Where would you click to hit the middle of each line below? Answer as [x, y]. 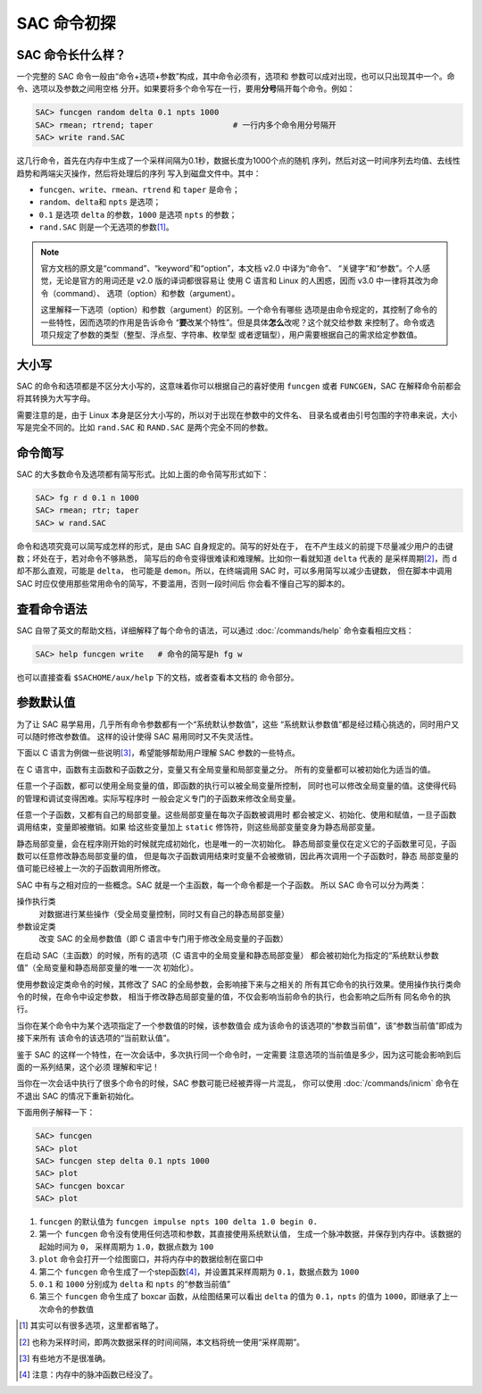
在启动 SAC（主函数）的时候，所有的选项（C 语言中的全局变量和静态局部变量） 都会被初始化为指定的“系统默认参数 [228, 955]
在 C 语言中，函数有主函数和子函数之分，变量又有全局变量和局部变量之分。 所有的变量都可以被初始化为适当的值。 [226, 769]
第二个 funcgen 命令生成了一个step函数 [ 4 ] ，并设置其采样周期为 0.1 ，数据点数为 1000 [199, 1272]
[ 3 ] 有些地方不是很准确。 [65, 1358]
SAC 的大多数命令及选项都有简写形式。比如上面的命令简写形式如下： [143, 474]
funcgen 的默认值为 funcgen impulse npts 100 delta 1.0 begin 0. [179, 1222]
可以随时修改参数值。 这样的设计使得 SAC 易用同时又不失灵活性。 [137, 736]
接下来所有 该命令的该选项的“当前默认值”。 [96, 1038]
